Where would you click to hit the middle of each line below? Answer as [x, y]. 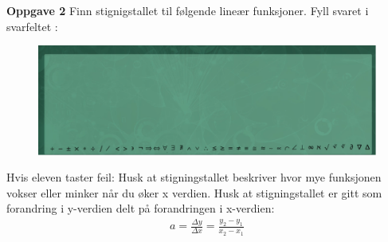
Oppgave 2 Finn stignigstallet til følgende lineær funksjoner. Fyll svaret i [188, 10]
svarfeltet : [32, 26]
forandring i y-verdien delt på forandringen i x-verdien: [141, 208]
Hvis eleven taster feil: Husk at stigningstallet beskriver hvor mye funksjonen [194, 177]
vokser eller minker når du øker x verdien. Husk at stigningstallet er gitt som [194, 192]
